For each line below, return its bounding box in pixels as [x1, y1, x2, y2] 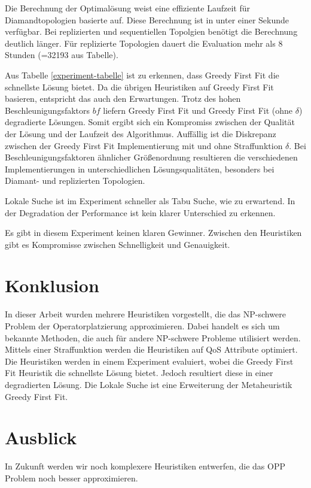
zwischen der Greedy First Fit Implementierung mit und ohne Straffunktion [5, 139, 283, 151]
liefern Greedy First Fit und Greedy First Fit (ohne [103, 104, 293, 116]
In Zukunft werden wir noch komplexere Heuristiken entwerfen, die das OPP [5, 460, 285, 472]
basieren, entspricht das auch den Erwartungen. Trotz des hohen [5, 92, 241, 105]
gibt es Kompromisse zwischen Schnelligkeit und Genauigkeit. [5, 238, 230, 250]
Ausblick [5, 425, 77, 450]
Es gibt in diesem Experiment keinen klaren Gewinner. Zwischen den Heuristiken [5, 226, 302, 239]
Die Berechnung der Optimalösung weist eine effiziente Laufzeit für [5, 2, 250, 14]
